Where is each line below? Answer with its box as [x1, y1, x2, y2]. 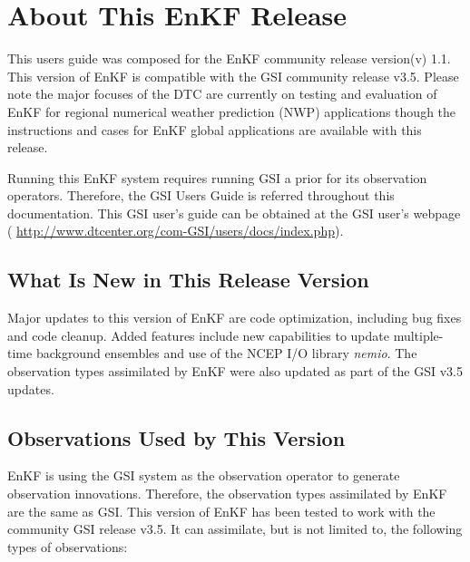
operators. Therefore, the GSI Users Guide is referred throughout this [7, 186, 395, 205]
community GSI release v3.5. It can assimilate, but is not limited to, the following [7, 519, 463, 538]
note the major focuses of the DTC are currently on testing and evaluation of [7, 84, 437, 103]
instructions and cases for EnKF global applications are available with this [7, 120, 422, 139]
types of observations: [7, 537, 128, 556]
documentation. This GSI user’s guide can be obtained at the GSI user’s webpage [7, 203, 461, 222]
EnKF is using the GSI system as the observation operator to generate [7, 466, 400, 485]
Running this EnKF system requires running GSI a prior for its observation [7, 168, 427, 187]
